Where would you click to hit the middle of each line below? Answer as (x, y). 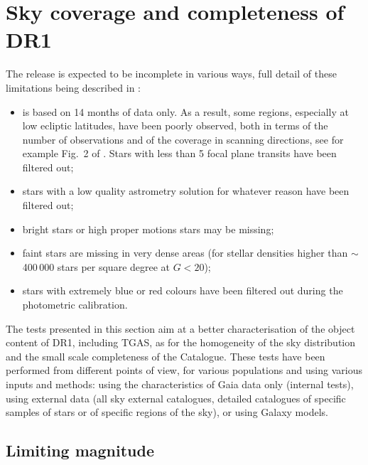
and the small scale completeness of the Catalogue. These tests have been (166, 356)
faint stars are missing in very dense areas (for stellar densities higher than (185, 253)
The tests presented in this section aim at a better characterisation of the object (180, 328)
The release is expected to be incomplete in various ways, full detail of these (171, 74)
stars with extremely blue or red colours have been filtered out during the (183, 290)
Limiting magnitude (80, 450)
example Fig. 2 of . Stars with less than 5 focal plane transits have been (179, 153)
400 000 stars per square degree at (96, 266)
